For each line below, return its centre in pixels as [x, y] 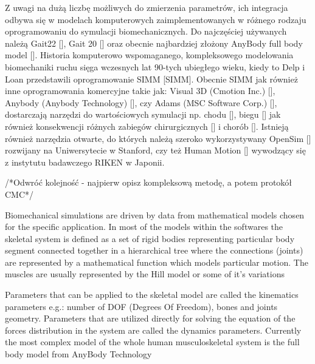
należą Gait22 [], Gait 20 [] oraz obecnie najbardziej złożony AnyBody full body [154, 43]
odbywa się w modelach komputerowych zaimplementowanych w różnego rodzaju [156, 19]
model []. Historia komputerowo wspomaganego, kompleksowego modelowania [149, 55]
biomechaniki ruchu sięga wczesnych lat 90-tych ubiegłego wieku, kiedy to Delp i [155, 66]
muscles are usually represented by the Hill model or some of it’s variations [145, 274]
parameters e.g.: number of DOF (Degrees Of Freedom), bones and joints [141, 306]
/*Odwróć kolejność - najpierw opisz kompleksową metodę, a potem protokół [149, 182]
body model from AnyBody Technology [78, 354]
